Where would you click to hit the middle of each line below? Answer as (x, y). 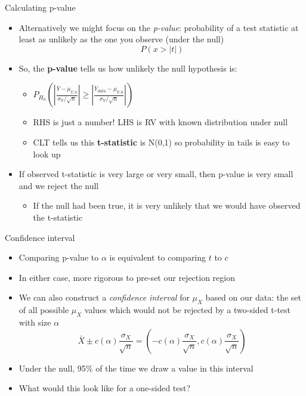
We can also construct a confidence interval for (104, 297)
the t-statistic (58, 217)
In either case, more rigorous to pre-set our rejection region (127, 277)
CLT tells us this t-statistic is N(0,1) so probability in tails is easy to (161, 142)
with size (35, 322)
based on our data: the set (254, 297)
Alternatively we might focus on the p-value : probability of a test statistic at (159, 27)
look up (47, 154)
